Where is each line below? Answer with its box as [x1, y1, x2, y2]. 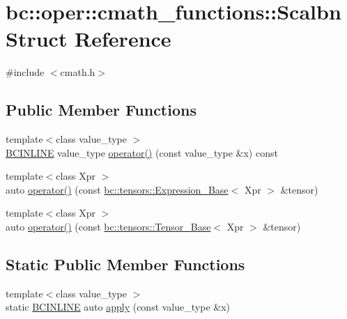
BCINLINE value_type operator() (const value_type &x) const [6, 145, 278, 159]
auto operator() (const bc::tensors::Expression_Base [6, 182, 229, 196]
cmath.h [60, 65, 95, 79]
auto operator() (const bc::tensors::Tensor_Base [6, 219, 211, 234]
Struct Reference [6, 24, 171, 53]
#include [6, 65, 45, 79]
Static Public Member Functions [6, 254, 245, 275]
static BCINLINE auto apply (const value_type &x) [6, 299, 230, 314]
